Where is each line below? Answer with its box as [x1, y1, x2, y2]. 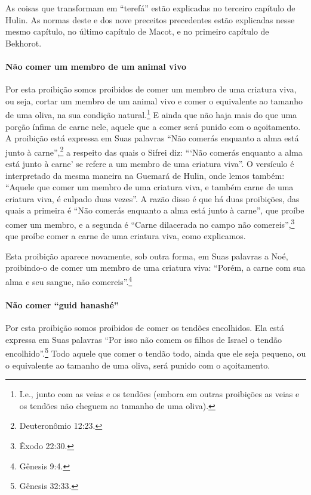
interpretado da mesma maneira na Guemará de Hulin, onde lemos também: [5, 169, 285, 181]
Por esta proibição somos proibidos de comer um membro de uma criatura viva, [5, 83, 297, 95]
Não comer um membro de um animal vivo [5, 60, 187, 72]
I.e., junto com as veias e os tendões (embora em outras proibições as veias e [19, 388, 300, 400]
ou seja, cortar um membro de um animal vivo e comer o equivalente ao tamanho [5, 94, 303, 107]
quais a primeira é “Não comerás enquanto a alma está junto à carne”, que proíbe [5, 204, 304, 216]
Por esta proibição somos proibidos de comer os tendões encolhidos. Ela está [5, 321, 285, 334]
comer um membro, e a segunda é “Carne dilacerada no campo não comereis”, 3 [5, 216, 295, 230]
